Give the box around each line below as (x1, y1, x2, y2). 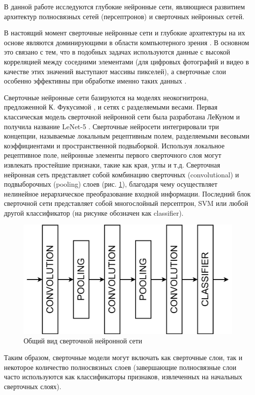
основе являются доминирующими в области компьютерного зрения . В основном (4, 37, 249, 47)
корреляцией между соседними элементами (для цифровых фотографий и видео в (4, 56, 249, 66)
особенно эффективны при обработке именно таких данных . (4, 76, 187, 86)
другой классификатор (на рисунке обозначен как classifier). (4, 207, 184, 218)
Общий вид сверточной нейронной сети (24, 336, 142, 346)
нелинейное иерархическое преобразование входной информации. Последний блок (4, 188, 251, 198)
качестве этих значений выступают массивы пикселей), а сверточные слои (4, 66, 226, 76)
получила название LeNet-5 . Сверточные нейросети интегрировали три (4, 121, 219, 131)
